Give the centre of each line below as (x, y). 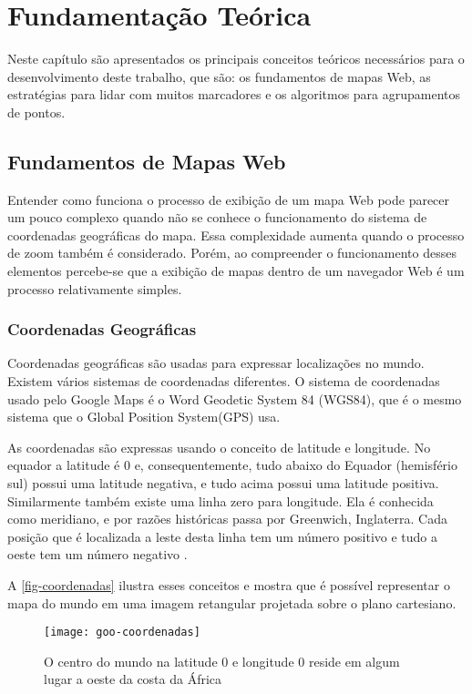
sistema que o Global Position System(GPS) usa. (144, 417)
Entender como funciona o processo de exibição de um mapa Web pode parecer (229, 199)
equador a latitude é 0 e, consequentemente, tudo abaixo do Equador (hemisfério (232, 465)
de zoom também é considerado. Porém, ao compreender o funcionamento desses (232, 253)
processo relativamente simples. (95, 288)
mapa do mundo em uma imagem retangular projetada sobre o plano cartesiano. (232, 602)
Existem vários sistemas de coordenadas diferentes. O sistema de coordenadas (224, 381)
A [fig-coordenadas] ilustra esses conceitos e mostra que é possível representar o (229, 585)
